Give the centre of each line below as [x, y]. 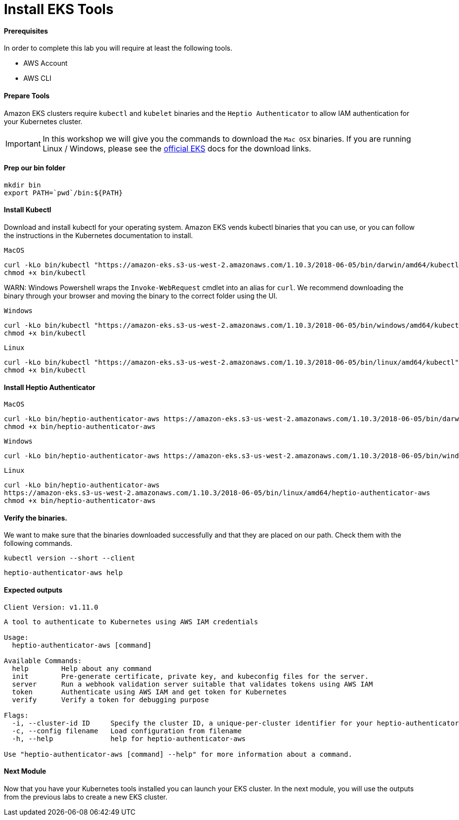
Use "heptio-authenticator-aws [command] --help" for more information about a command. [178, 754]
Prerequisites [26, 31]
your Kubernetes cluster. [43, 121]
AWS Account [45, 63]
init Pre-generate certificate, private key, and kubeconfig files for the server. [190, 676]
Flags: [16, 715]
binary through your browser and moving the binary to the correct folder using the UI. [141, 296]
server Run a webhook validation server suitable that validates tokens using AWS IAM [192, 684]
